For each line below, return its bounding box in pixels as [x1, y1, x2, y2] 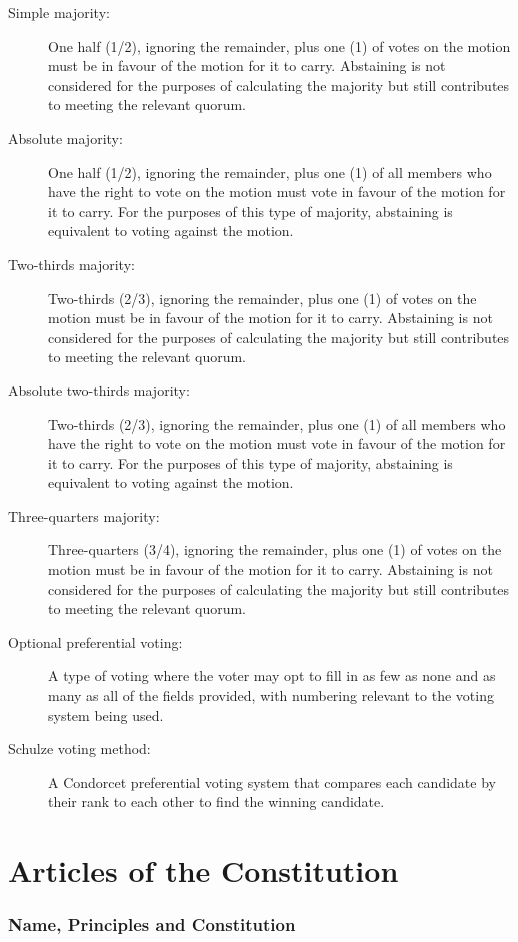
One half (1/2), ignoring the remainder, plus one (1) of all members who [48, 161, 492, 182]
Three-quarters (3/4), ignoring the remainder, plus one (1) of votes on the [48, 539, 502, 560]
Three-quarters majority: [8, 505, 160, 526]
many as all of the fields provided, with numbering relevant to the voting [48, 685, 494, 706]
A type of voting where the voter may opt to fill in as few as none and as [48, 665, 496, 686]
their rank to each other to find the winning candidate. [48, 791, 385, 812]
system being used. [48, 704, 164, 725]
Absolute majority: [8, 127, 123, 148]
